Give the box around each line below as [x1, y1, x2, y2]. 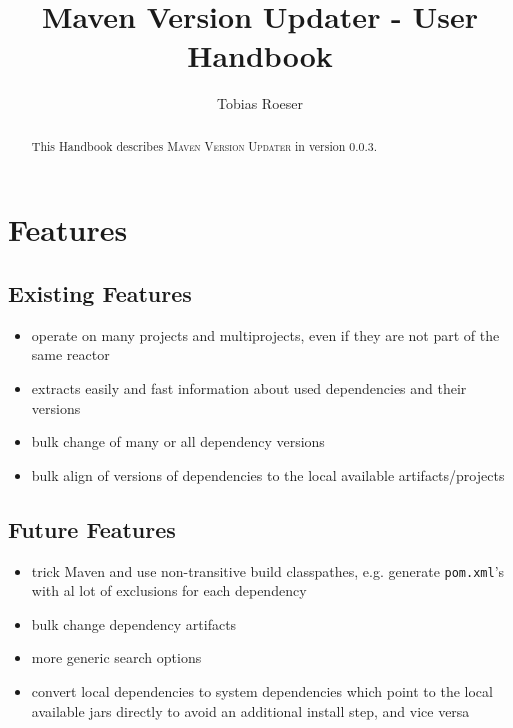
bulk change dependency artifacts [31, 613, 237, 634]
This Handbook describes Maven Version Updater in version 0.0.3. [31, 137, 378, 154]
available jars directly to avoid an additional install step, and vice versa [31, 700, 470, 721]
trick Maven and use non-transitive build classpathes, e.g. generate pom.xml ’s [31, 560, 505, 581]
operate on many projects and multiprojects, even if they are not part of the [31, 324, 500, 345]
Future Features [8, 513, 176, 544]
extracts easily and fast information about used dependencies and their [31, 377, 467, 398]
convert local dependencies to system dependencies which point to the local [31, 680, 493, 701]
